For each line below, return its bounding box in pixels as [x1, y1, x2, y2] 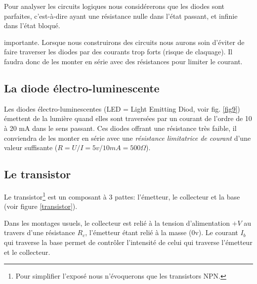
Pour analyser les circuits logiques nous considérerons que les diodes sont [4, 1, 225, 11]
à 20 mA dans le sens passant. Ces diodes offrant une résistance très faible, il [4, 122, 237, 133]
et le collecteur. [4, 246, 50, 257]
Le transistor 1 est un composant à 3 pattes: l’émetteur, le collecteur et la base [4, 190, 240, 202]
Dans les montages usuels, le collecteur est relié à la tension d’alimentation [4, 217, 230, 228]
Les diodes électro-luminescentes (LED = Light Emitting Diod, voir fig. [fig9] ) [4, 103, 240, 114]
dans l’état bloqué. [4, 20, 60, 31]
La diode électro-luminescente [4, 80, 160, 95]
